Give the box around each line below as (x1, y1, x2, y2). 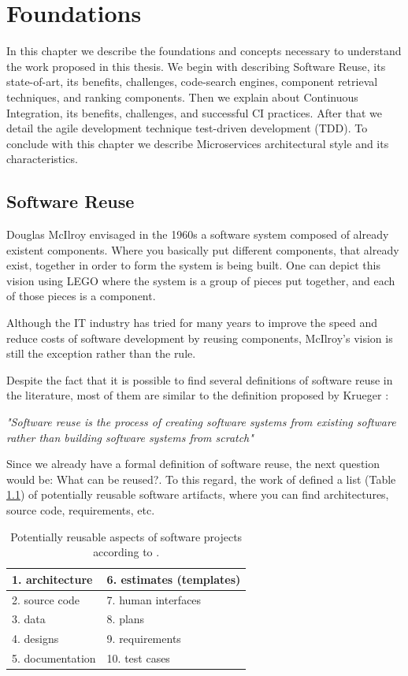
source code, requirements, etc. (6, 501, 155, 518)
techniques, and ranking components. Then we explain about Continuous (6, 88, 358, 105)
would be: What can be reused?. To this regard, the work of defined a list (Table (6, 470, 396, 487)
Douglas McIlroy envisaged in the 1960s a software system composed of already (6, 226, 389, 243)
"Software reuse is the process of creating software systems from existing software (6, 414, 396, 430)
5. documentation (12, 650, 96, 667)
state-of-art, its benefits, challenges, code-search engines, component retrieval (6, 73, 378, 90)
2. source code (12, 591, 80, 607)
